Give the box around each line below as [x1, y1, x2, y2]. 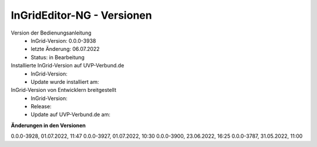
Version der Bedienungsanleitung [11, 29, 92, 36]
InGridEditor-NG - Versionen [11, 9, 152, 22]
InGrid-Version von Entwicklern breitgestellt [11, 87, 117, 94]
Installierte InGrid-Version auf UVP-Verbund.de [11, 62, 124, 69]
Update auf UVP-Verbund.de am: [31, 111, 111, 118]
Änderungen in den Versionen [11, 122, 86, 129]
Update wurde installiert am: [31, 78, 99, 85]
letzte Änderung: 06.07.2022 [31, 46, 100, 53]
